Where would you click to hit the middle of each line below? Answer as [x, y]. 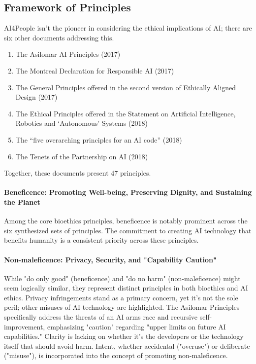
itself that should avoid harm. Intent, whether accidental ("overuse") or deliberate [127, 346]
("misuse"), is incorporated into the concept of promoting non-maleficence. [116, 355]
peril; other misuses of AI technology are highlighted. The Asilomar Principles [122, 307]
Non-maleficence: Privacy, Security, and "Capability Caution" [110, 259]
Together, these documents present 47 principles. [78, 173]
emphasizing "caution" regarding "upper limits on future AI [136, 326]
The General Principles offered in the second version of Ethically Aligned [126, 87]
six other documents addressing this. [59, 37]
